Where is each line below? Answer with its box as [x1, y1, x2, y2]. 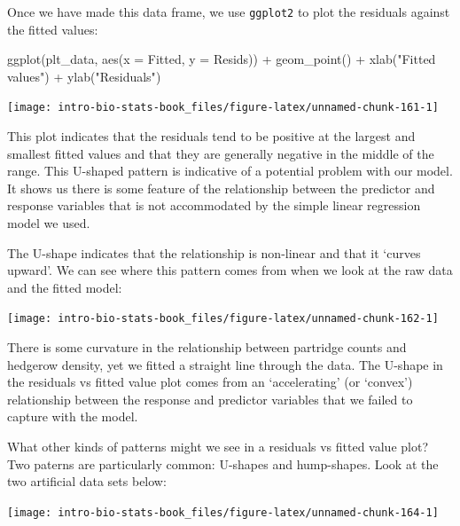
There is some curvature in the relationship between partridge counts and [7, 338, 407, 357]
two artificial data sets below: [7, 472, 167, 491]
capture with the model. [7, 407, 138, 426]
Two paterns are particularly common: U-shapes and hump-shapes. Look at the [7, 454, 439, 473]
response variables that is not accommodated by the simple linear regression [7, 196, 421, 215]
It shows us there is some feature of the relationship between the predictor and [7, 178, 435, 197]
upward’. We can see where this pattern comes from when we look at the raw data [7, 261, 453, 279]
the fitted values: [7, 20, 98, 38]
